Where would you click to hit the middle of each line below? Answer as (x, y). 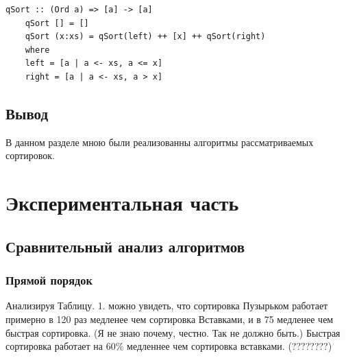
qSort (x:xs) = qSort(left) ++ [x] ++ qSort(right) (145, 37)
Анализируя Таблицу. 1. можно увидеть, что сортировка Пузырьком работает (167, 306)
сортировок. (30, 155)
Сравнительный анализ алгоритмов (125, 246)
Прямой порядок (49, 280)
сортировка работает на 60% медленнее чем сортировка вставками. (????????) (169, 346)
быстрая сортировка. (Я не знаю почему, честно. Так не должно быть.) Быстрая (173, 332)
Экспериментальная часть (122, 203)
